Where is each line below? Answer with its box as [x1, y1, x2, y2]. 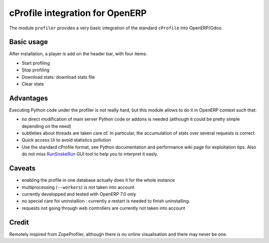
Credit [9, 218, 29, 227]
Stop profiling [21, 67, 50, 73]
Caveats [9, 164, 36, 173]
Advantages [9, 94, 48, 102]
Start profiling [21, 60, 50, 66]
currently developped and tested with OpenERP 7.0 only [21, 191, 136, 197]
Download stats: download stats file [21, 74, 95, 80]
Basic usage [9, 38, 48, 46]
